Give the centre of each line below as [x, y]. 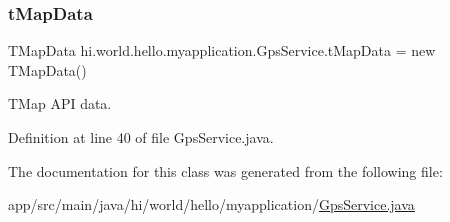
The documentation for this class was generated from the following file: [225, 170]
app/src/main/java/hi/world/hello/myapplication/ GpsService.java [211, 204]
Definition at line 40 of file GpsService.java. [141, 137]
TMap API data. [60, 103]
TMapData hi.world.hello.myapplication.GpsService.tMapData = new [222, 50]
